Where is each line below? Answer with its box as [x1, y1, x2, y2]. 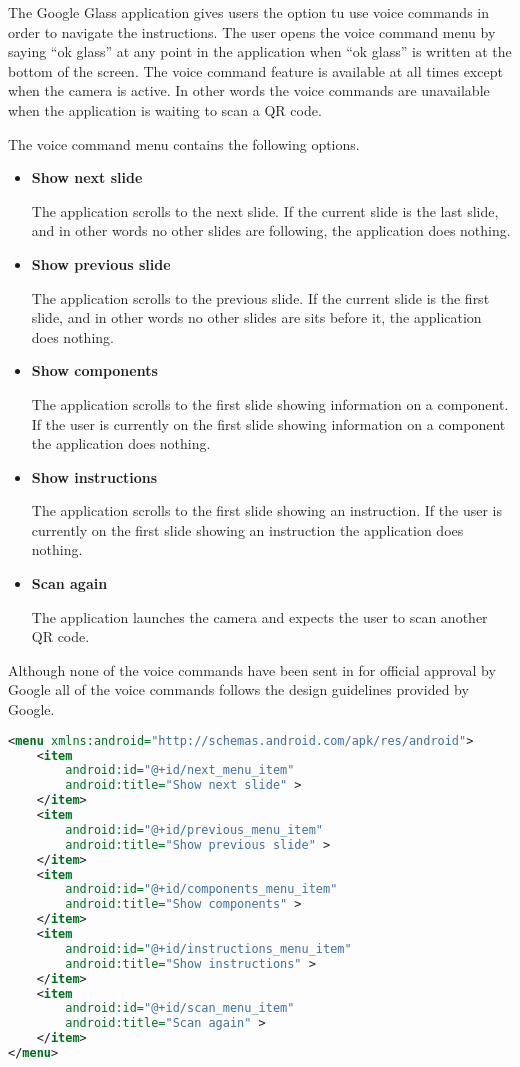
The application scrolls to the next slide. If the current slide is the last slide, [31, 200, 499, 221]
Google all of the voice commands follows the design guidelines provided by [8, 679, 469, 700]
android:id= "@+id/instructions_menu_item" [65, 941, 352, 956]
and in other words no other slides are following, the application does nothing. [31, 220, 511, 241]
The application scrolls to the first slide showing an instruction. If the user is [31, 500, 502, 521]
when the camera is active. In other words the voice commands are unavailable [8, 80, 490, 101]
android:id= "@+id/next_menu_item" [65, 763, 295, 778]
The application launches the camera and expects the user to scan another [31, 606, 488, 627]
